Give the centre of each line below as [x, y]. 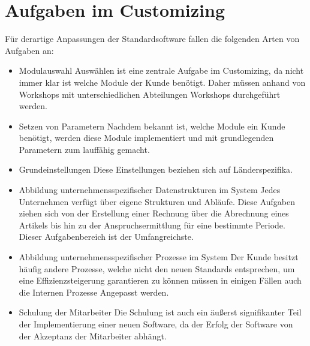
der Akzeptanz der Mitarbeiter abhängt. [93, 336]
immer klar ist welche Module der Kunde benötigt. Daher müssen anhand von [162, 82]
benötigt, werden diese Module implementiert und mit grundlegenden [146, 138]
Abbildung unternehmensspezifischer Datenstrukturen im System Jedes [150, 190]
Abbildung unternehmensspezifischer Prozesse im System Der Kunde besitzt [159, 257]
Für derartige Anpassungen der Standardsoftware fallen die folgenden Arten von [152, 39]
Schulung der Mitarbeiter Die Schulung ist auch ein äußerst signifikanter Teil [160, 312]
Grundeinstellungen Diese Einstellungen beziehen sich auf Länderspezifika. [156, 169]
